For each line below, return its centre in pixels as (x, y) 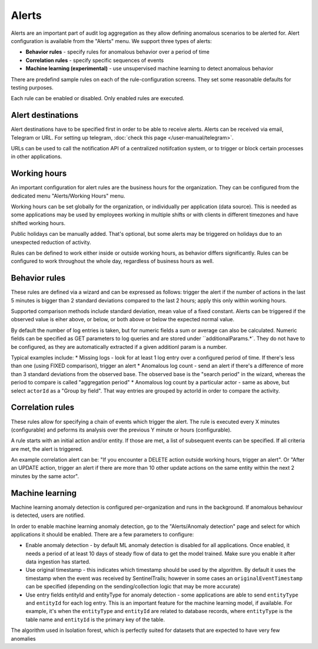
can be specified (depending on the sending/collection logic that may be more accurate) (133, 587)
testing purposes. (32, 87)
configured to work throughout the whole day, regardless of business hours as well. (112, 261)
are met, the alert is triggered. (47, 449)
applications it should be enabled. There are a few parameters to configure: (102, 534)
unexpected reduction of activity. (51, 242)
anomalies (23, 638)
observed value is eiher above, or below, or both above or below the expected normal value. (123, 319)
